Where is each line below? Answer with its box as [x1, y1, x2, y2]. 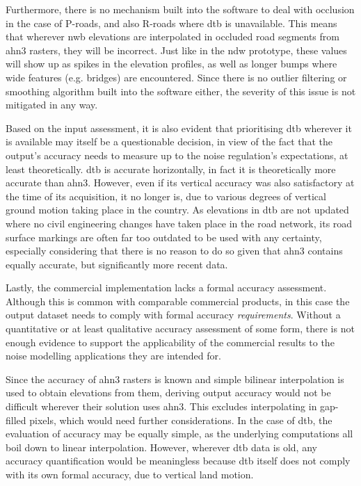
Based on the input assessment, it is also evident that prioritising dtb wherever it [6, 120, 352, 135]
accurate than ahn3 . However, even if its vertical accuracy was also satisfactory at [6, 175, 355, 190]
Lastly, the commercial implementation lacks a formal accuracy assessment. [6, 280, 327, 295]
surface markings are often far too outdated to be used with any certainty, [6, 229, 322, 244]
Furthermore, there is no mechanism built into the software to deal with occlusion [6, 2, 355, 16]
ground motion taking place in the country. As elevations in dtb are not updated [6, 202, 349, 217]
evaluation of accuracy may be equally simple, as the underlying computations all [6, 426, 353, 441]
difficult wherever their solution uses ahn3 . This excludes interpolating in [6, 399, 317, 414]
